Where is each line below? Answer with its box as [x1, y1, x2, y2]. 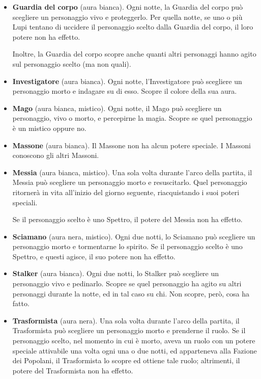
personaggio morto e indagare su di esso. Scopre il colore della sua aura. [12, 86, 237, 96]
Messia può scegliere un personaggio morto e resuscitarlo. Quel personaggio [12, 177, 247, 187]
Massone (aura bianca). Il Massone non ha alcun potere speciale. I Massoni [12, 140, 251, 150]
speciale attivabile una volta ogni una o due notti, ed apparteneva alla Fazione [12, 345, 257, 356]
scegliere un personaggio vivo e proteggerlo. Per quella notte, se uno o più [12, 11, 243, 22]
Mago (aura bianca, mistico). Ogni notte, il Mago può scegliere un [12, 102, 222, 113]
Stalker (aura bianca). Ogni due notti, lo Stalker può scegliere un [12, 268, 219, 279]
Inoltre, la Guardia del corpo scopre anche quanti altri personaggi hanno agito [12, 48, 256, 59]
